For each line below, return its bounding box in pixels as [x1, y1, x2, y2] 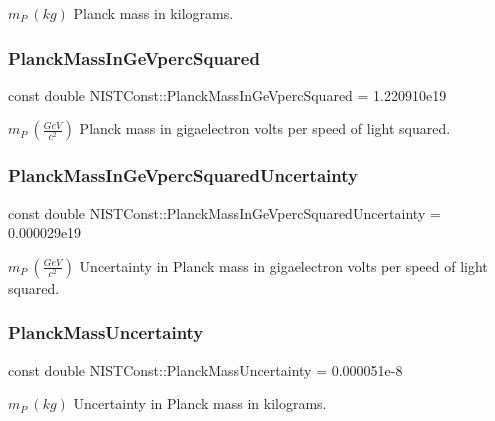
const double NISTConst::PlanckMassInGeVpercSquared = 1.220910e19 [8, 84, 447, 105]
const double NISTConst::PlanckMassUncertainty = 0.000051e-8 [8, 359, 403, 380]
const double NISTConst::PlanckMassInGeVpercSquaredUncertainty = [8, 202, 441, 223]
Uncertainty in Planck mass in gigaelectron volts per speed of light [79, 255, 488, 276]
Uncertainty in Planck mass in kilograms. [73, 393, 327, 414]
